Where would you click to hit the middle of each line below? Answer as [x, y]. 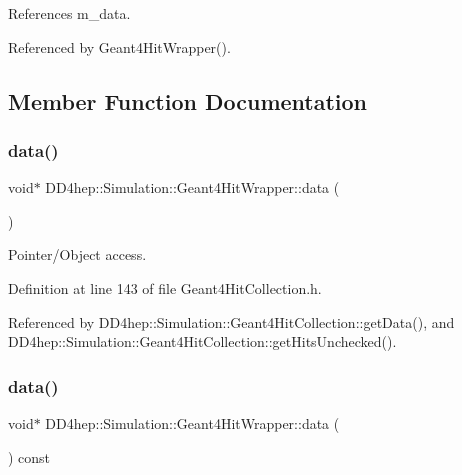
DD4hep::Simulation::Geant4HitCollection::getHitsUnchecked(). [202, 341]
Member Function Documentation [188, 100]
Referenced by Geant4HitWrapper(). [119, 46]
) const [29, 456]
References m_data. [69, 13]
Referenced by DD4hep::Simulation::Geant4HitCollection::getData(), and [231, 321]
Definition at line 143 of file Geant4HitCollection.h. [165, 287]
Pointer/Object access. [77, 254]
